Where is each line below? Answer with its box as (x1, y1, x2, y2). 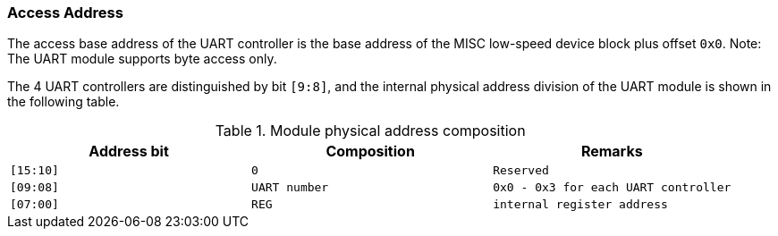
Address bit (89, 142, 169, 161)
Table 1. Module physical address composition (215, 122, 526, 140)
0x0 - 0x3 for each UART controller (493, 181, 731, 195)
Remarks (580, 142, 643, 161)
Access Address (7, 4, 123, 21)
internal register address (493, 198, 668, 212)
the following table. (7, 94, 120, 110)
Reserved (493, 164, 549, 178)
